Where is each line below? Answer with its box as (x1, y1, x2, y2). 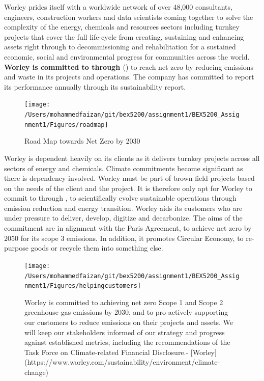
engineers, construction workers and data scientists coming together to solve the (4, 11, 253, 22)
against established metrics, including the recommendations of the (24, 337, 230, 347)
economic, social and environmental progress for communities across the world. (4, 51, 250, 62)
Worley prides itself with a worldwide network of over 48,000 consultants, (4, 2, 232, 12)
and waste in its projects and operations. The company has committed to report (4, 71, 254, 82)
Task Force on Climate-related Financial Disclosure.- (24, 346, 189, 357)
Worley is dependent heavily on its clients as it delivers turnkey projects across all (4, 152, 260, 163)
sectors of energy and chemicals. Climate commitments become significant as (4, 162, 243, 173)
